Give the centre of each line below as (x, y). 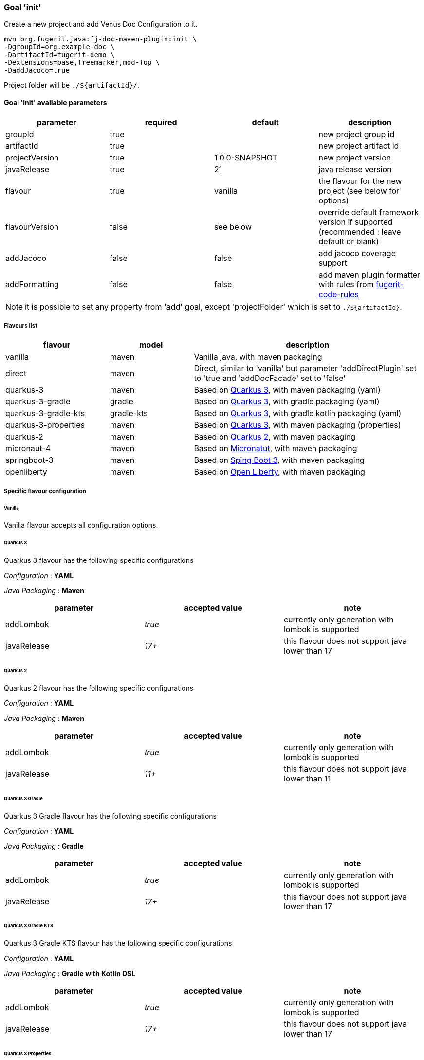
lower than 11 (307, 778)
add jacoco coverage (357, 253)
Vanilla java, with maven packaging (258, 357)
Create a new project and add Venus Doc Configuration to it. (101, 24)
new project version (355, 157)
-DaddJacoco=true (37, 70)
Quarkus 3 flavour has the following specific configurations (99, 560)
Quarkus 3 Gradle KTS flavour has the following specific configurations (118, 943)
